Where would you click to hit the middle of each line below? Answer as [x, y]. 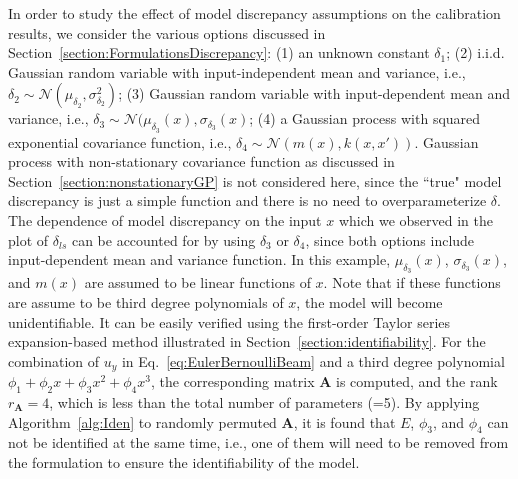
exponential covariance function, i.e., [120, 141]
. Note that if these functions [412, 282]
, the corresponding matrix [232, 381]
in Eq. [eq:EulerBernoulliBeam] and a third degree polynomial [313, 360]
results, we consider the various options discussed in [167, 32]
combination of [54, 360]
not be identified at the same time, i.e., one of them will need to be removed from [258, 442]
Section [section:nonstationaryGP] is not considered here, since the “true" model [255, 180]
